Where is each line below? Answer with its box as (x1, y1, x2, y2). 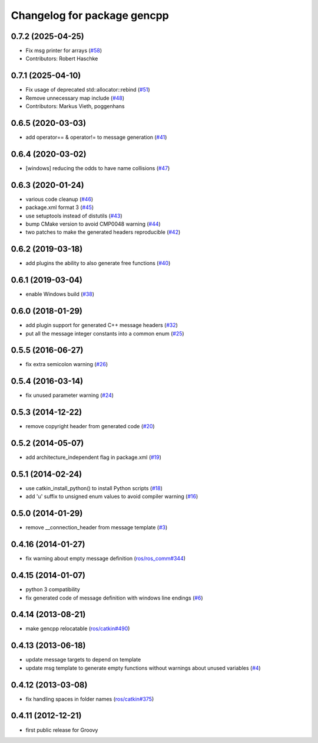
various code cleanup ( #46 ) (25, 195, 94, 203)
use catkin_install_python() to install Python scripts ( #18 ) (25, 485, 163, 492)
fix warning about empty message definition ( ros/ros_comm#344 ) (25, 555, 185, 562)
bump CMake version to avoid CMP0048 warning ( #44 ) (25, 220, 161, 227)
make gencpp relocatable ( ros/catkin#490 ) (25, 625, 130, 632)
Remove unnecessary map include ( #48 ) (25, 94, 125, 102)
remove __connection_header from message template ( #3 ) (25, 524, 168, 531)
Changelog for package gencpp (11, 9, 169, 22)
